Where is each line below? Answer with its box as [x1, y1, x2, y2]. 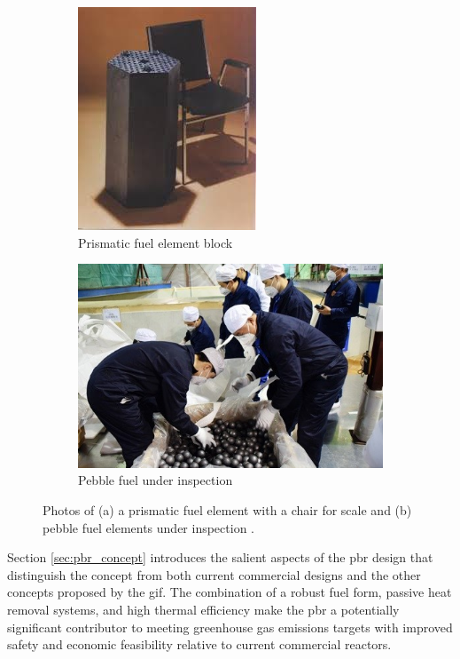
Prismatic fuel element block [78, 233, 233, 251]
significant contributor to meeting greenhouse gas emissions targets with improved [7, 617, 453, 636]
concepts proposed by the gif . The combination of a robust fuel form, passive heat [7, 583, 452, 601]
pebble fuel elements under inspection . [43, 518, 254, 536]
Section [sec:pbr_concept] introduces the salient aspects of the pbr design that [7, 548, 433, 567]
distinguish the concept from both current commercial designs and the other [7, 565, 421, 584]
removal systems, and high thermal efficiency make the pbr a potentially [7, 599, 400, 618]
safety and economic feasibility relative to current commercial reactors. [7, 635, 392, 654]
